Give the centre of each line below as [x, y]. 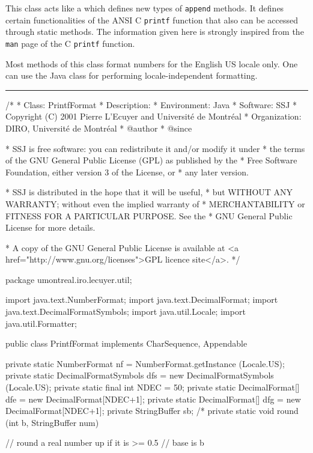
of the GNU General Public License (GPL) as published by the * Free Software [151, 160]
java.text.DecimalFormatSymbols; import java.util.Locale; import [126, 312]
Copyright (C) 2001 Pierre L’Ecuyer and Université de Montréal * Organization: [153, 116]
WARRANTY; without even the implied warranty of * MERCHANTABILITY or [155, 203]
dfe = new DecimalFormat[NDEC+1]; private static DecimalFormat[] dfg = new [153, 399]
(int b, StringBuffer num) [52, 422]
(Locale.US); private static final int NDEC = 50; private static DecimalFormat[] [153, 387]
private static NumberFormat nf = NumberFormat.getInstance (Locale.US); [145, 363]
